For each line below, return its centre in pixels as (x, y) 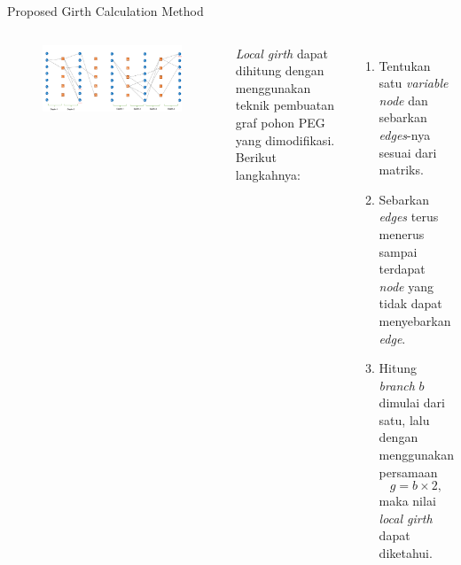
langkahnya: (268, 174)
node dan (403, 100)
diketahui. (406, 553)
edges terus (409, 217)
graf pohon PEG (280, 122)
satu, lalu (404, 419)
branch (397, 385)
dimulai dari (412, 402)
